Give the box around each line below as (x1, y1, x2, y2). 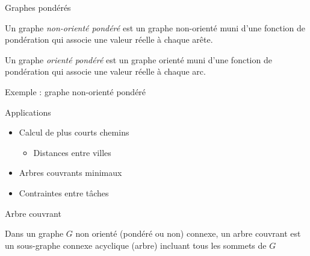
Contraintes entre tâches (19, 186, 109, 199)
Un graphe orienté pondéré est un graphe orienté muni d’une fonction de (5, 53, 272, 66)
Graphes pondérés (5, 1, 71, 13)
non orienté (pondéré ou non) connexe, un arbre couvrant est (75, 227, 301, 240)
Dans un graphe (5, 227, 64, 240)
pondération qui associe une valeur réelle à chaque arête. (5, 33, 213, 46)
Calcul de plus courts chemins (19, 126, 129, 139)
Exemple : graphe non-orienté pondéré (5, 85, 146, 98)
